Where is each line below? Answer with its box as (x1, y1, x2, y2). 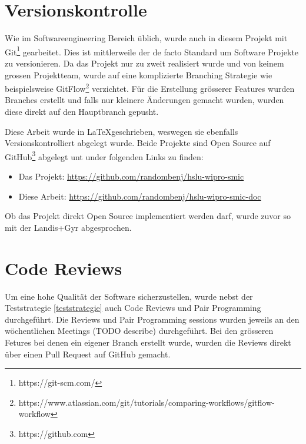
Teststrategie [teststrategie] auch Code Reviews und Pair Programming (5, 301, 261, 314)
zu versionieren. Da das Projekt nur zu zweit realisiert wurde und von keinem (5, 57, 284, 69)
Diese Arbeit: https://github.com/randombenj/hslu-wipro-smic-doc (18, 190, 261, 202)
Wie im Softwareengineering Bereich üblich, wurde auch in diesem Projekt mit (5, 32, 288, 44)
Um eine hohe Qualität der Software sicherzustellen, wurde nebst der (5, 290, 253, 302)
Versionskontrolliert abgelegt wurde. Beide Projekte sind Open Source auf (5, 137, 271, 149)
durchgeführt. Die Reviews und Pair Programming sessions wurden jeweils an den (5, 313, 300, 325)
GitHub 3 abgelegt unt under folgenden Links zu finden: (5, 148, 204, 163)
